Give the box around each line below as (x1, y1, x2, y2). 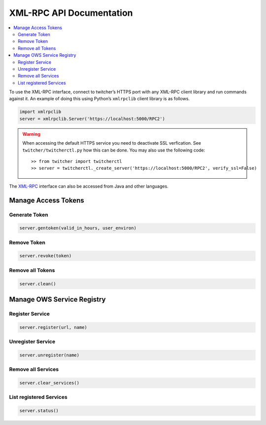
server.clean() (19, 281, 56, 286)
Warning (22, 131, 40, 137)
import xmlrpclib (19, 109, 62, 115)
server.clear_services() (19, 380, 80, 386)
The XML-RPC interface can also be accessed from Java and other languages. (9, 183, 168, 189)
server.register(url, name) (19, 324, 87, 330)
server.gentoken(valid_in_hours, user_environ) (19, 225, 136, 231)
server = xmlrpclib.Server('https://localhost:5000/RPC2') (19, 116, 165, 121)
